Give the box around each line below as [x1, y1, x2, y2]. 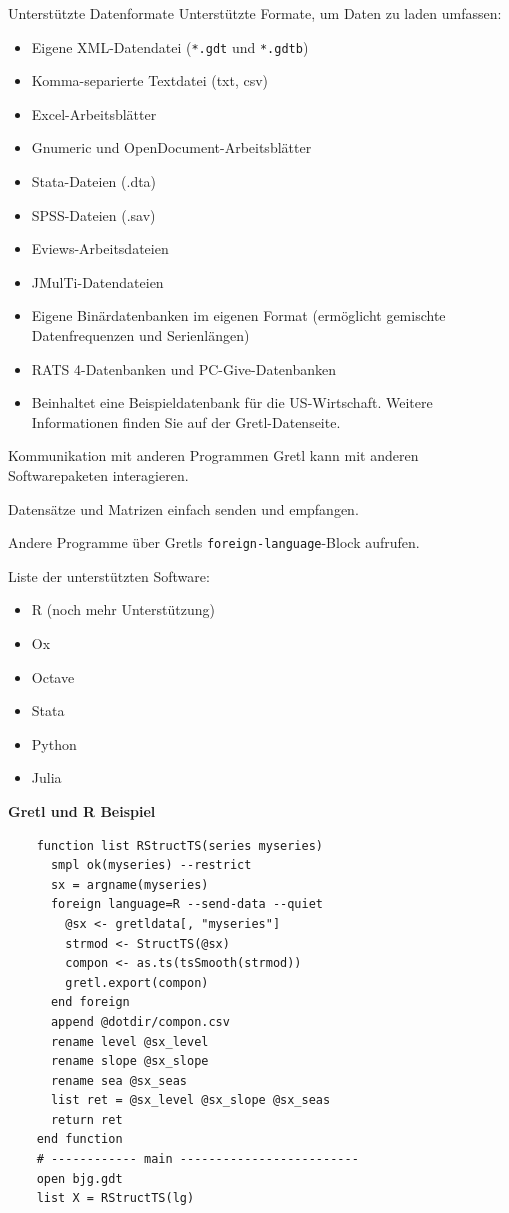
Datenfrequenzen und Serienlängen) [31, 325, 250, 345]
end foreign [50, 995, 130, 1010]
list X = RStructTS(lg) [36, 1191, 195, 1206]
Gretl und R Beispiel [8, 800, 156, 821]
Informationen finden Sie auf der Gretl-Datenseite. [31, 411, 341, 432]
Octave [31, 666, 75, 687]
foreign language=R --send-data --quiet [50, 897, 323, 912]
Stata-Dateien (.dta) [31, 171, 157, 192]
